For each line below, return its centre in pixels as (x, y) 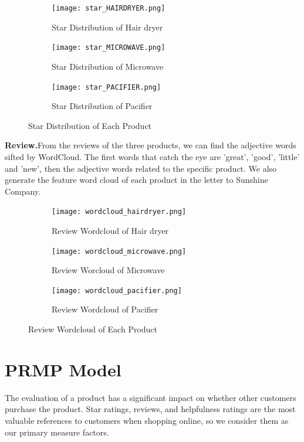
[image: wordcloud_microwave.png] (119, 251)
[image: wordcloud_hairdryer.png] (119, 212)
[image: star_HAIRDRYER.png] (109, 8)
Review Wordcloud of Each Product (93, 329)
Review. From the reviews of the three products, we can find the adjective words (151, 145)
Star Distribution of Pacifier (102, 106)
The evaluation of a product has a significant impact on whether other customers (151, 397)
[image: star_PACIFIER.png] (107, 87)
